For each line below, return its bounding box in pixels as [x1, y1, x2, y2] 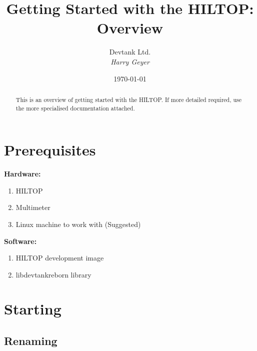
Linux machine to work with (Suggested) [15, 218, 141, 229]
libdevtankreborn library [15, 269, 91, 279]
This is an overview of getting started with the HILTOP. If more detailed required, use [15, 95, 242, 103]
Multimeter [15, 202, 50, 212]
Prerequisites [4, 139, 96, 160]
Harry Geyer [110, 56, 149, 66]
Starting [4, 298, 61, 319]
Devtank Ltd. [109, 46, 151, 57]
